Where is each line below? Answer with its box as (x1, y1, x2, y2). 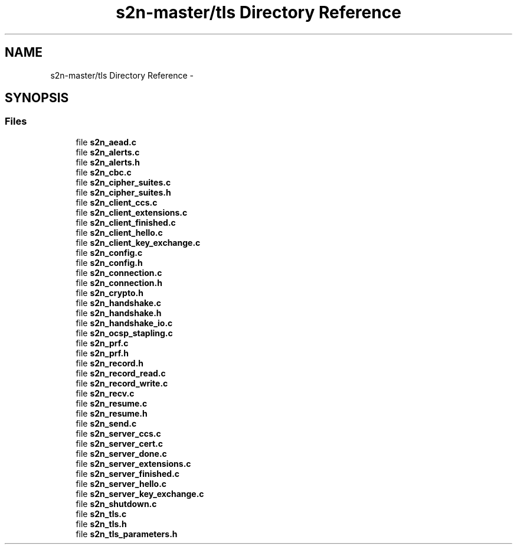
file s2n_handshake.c (76, 297, 162, 308)
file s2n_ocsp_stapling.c (76, 327, 173, 338)
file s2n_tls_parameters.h (76, 528, 178, 539)
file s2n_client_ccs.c (76, 197, 158, 207)
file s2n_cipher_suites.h (76, 187, 171, 197)
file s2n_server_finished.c (76, 468, 180, 479)
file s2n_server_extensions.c (76, 458, 191, 469)
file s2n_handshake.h (76, 307, 162, 318)
